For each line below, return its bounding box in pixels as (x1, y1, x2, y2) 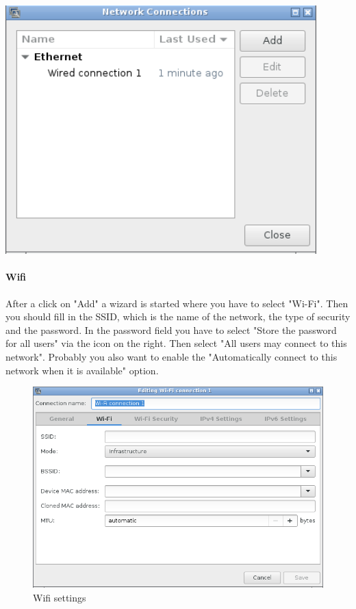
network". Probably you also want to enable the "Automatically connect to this (5, 350, 338, 364)
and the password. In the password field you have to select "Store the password (5, 322, 337, 337)
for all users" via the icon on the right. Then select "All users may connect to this (5, 336, 347, 350)
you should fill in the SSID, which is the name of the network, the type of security (5, 309, 351, 324)
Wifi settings (33, 590, 86, 604)
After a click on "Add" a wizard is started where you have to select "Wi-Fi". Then (5, 296, 348, 310)
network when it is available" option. (5, 363, 159, 377)
